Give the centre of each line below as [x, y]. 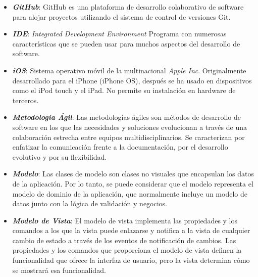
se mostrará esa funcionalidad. [59, 270]
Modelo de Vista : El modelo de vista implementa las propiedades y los [125, 220]
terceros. [25, 100]
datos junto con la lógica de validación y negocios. [90, 203]
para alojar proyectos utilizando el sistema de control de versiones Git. [121, 16]
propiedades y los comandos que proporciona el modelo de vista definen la [127, 250]
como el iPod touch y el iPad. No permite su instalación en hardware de [124, 90]
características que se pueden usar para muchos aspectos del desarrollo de [126, 43]
